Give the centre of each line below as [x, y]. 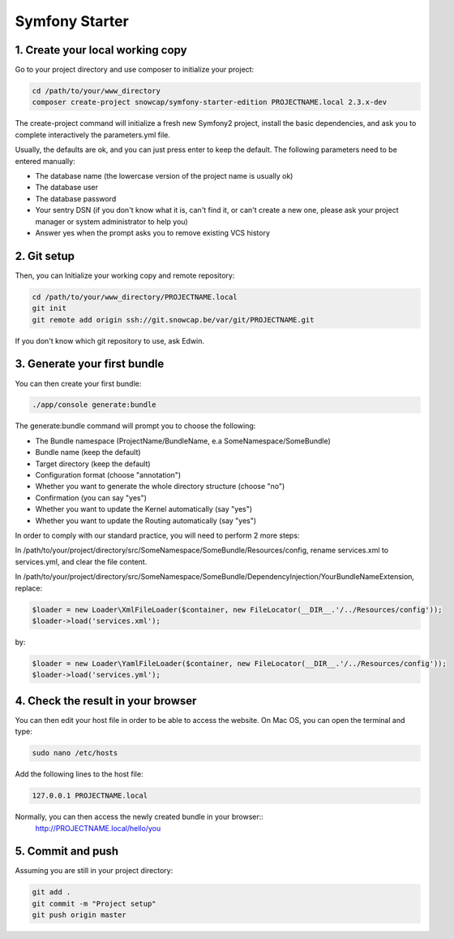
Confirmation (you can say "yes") [91, 498]
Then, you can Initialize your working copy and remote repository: [125, 275]
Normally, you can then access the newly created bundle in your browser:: [139, 817]
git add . [51, 892]
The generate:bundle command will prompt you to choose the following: [135, 426]
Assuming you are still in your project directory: [94, 871]
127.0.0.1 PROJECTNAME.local [90, 796]
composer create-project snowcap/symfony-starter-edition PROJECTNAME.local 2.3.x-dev [210, 102]
